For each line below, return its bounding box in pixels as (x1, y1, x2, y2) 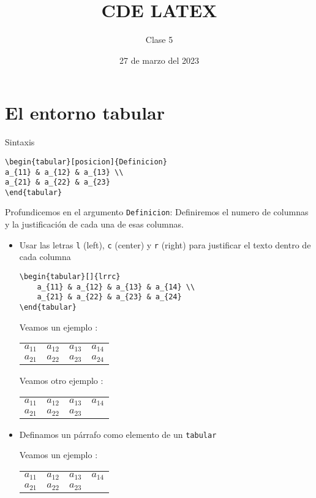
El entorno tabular (5, 100, 165, 125)
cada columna (19, 250, 71, 263)
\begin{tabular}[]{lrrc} (19, 272, 121, 281)
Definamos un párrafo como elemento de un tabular (19, 427, 217, 440)
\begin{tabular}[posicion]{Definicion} (5, 157, 167, 166)
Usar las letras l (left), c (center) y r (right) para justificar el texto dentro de (19, 238, 311, 251)
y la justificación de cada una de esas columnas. (5, 218, 184, 231)
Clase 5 (145, 33, 173, 46)
